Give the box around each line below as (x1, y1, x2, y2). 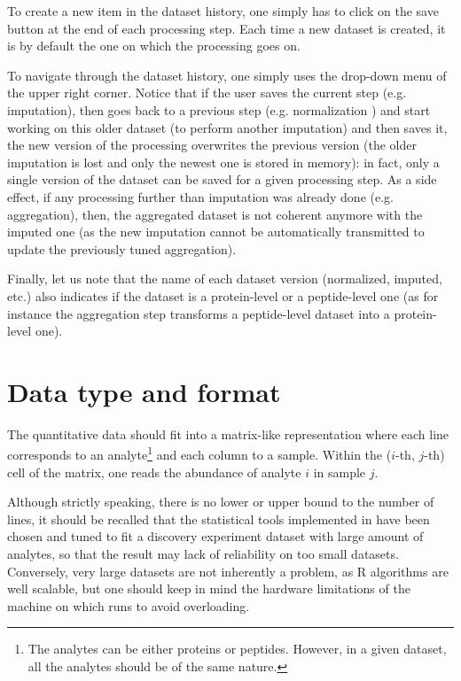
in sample (313, 462, 366, 481)
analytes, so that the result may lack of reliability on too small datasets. (7, 545, 399, 563)
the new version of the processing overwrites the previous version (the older (7, 135, 417, 154)
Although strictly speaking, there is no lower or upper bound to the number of (7, 492, 434, 511)
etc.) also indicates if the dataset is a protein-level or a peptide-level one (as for (7, 286, 439, 305)
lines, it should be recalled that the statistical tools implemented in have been (7, 509, 430, 528)
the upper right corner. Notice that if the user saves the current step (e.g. (7, 83, 407, 102)
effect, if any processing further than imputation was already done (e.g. (7, 187, 394, 205)
